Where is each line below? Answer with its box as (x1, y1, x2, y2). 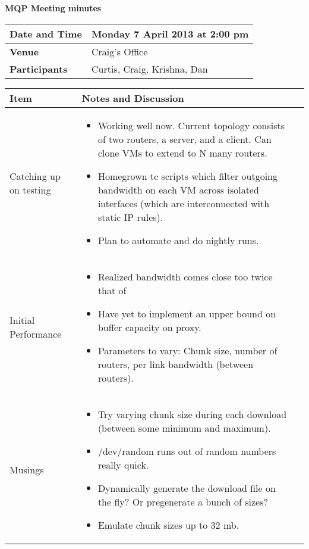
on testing (10, 182, 51, 196)
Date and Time (10, 26, 82, 40)
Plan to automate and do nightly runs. (97, 233, 259, 247)
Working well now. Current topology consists (97, 118, 285, 132)
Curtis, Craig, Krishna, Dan (91, 61, 208, 76)
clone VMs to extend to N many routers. (97, 145, 267, 160)
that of (97, 283, 127, 297)
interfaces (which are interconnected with (97, 196, 270, 210)
